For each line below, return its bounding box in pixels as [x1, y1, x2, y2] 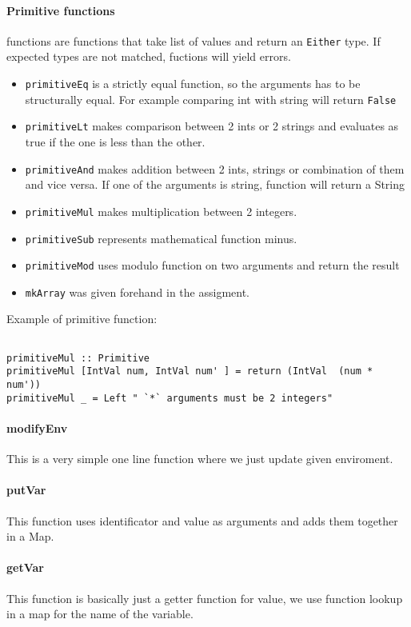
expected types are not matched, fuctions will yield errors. [6, 48, 291, 65]
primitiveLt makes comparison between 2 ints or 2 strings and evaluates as [25, 118, 399, 134]
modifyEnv [6, 419, 68, 436]
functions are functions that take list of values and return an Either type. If [6, 32, 381, 49]
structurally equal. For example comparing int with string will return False [25, 90, 397, 107]
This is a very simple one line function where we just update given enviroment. [6, 450, 393, 467]
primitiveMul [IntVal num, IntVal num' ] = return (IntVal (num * [6, 365, 373, 377]
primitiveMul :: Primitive [6, 352, 150, 364]
